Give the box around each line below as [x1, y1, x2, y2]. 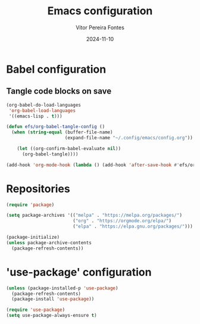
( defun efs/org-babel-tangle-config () [6, 124, 105, 130]
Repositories [6, 182, 70, 195]
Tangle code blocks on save [6, 86, 112, 96]
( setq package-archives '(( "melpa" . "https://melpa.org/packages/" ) [6, 213, 183, 219]
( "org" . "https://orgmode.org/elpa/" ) [72, 218, 171, 224]
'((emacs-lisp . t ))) [8, 113, 62, 119]
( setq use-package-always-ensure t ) [6, 313, 97, 319]
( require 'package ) [6, 201, 55, 208]
